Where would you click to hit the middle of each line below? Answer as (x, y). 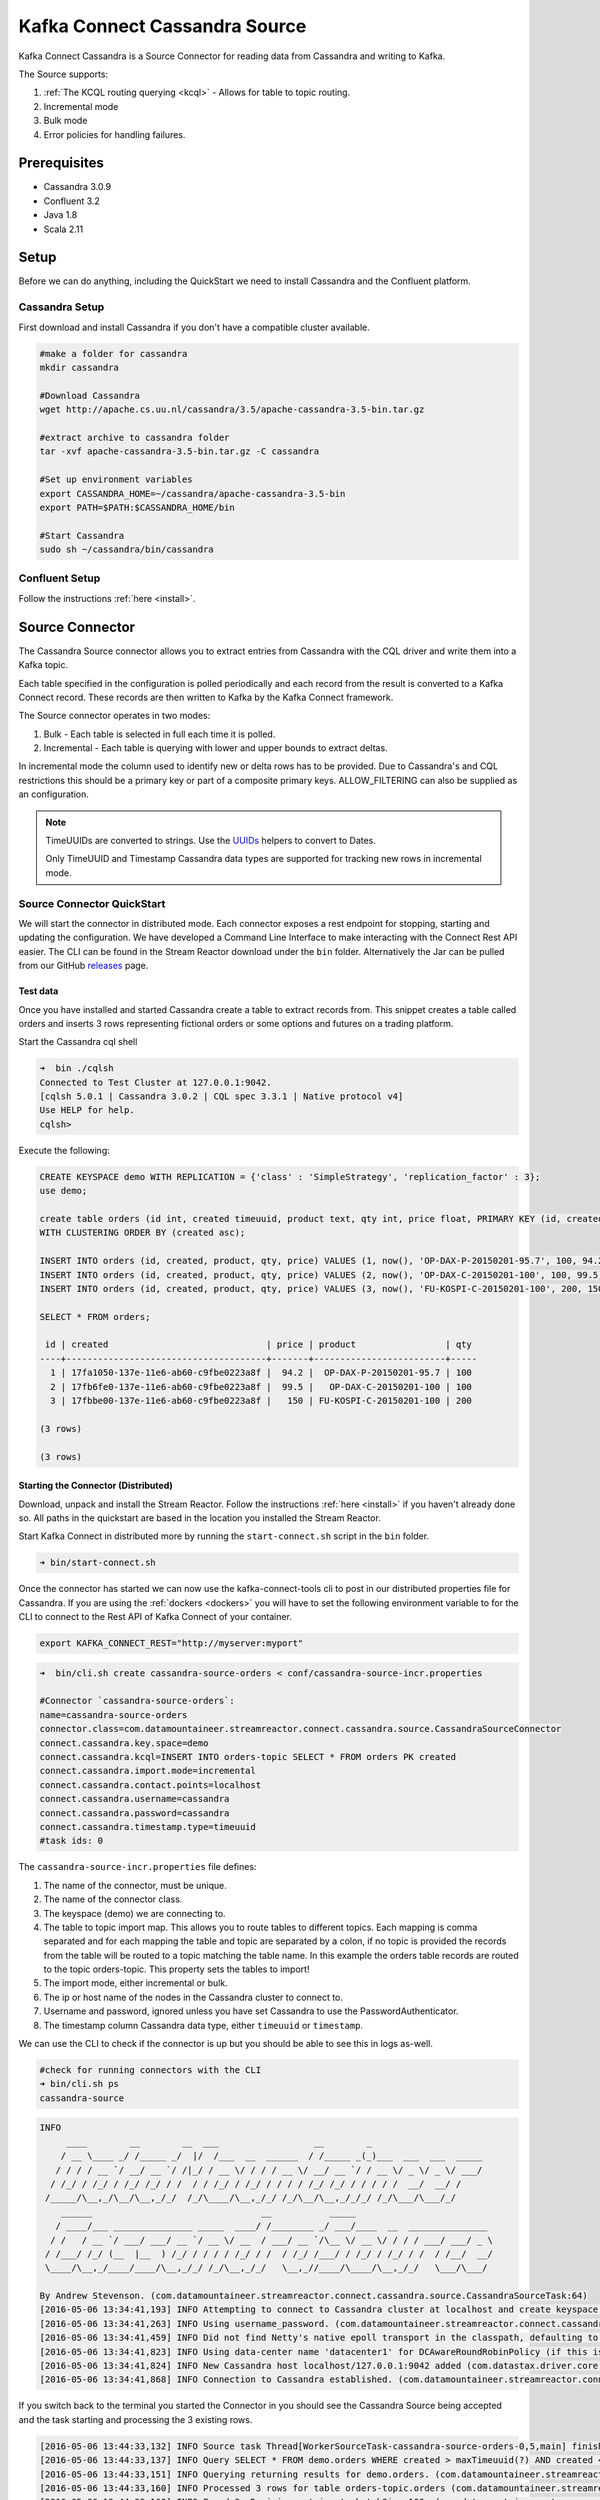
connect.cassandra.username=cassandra (134, 1799)
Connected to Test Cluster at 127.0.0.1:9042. (155, 1082)
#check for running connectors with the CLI (150, 2070)
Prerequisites (61, 163)
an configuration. (53, 794)
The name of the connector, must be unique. (135, 1885)
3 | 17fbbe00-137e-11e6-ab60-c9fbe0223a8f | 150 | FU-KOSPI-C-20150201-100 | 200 (261, 1401)
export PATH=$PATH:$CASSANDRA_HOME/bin (137, 507)
